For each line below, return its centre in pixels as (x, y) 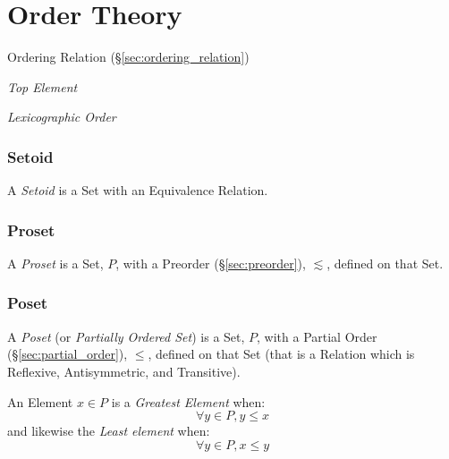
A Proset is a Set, (55, 263)
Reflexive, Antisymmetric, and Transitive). (124, 371)
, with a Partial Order (317, 336)
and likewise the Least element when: (109, 431)
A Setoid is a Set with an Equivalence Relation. (138, 190)
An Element (40, 401)
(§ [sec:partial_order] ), (68, 354)
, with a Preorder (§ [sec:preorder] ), (211, 263)
